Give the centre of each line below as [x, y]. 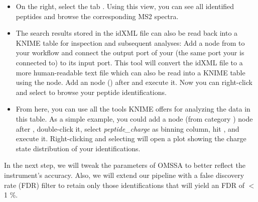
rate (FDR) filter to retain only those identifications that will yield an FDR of [124, 185]
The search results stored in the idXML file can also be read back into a [127, 33]
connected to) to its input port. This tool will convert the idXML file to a [129, 62]
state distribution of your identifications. [78, 148]
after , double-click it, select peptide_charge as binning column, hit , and [127, 128]
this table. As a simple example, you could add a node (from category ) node [134, 118]
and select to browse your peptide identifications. [91, 92]
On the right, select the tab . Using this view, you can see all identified [125, 6]
